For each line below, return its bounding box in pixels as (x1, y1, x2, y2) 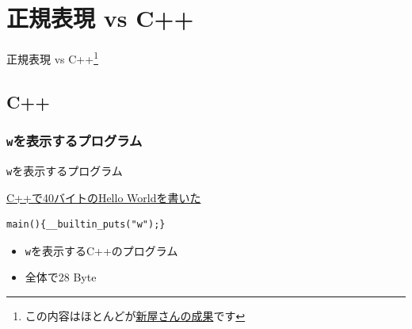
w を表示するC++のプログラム (25, 242, 178, 258)
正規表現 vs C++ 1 (6, 48, 98, 67)
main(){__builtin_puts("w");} (6, 219, 166, 231)
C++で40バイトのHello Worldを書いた (6, 189, 201, 205)
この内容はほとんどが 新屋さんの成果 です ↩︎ (25, 308, 246, 324)
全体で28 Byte (25, 269, 97, 285)
